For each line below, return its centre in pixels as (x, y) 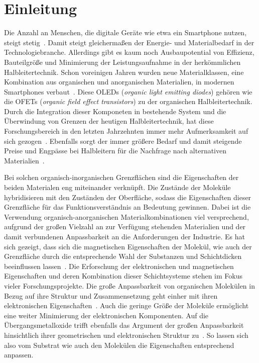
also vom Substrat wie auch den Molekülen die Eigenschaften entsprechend (119, 345)
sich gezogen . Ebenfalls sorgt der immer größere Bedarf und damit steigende (123, 141)
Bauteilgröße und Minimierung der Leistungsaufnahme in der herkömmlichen (122, 62)
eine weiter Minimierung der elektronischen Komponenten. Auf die (106, 315)
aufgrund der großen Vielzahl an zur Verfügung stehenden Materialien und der (125, 226)
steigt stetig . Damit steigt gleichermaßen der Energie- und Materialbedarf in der (129, 42)
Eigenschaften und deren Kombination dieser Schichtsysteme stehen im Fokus (123, 276)
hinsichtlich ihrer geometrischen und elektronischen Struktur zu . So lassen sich (126, 335)
